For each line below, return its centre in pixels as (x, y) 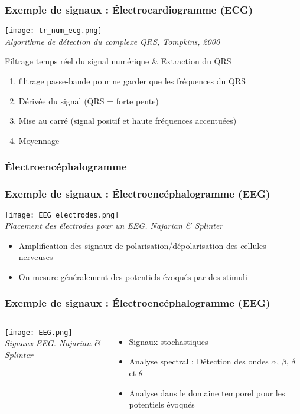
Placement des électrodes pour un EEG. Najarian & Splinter (114, 226)
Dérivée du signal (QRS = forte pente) (89, 101)
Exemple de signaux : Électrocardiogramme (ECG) (129, 9)
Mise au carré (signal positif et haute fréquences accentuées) (128, 121)
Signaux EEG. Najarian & (53, 343)
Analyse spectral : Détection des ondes (199, 361)
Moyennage (39, 140)
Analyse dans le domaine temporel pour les (207, 392)
